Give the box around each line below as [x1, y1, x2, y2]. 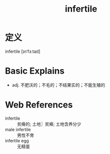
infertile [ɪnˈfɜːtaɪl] [5, 48, 41, 54]
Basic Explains [5, 65, 65, 77]
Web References [5, 99, 73, 110]
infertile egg [5, 138, 29, 143]
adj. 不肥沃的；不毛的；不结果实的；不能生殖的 [12, 82, 105, 88]
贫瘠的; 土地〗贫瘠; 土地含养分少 [17, 121, 82, 127]
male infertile [5, 126, 31, 132]
